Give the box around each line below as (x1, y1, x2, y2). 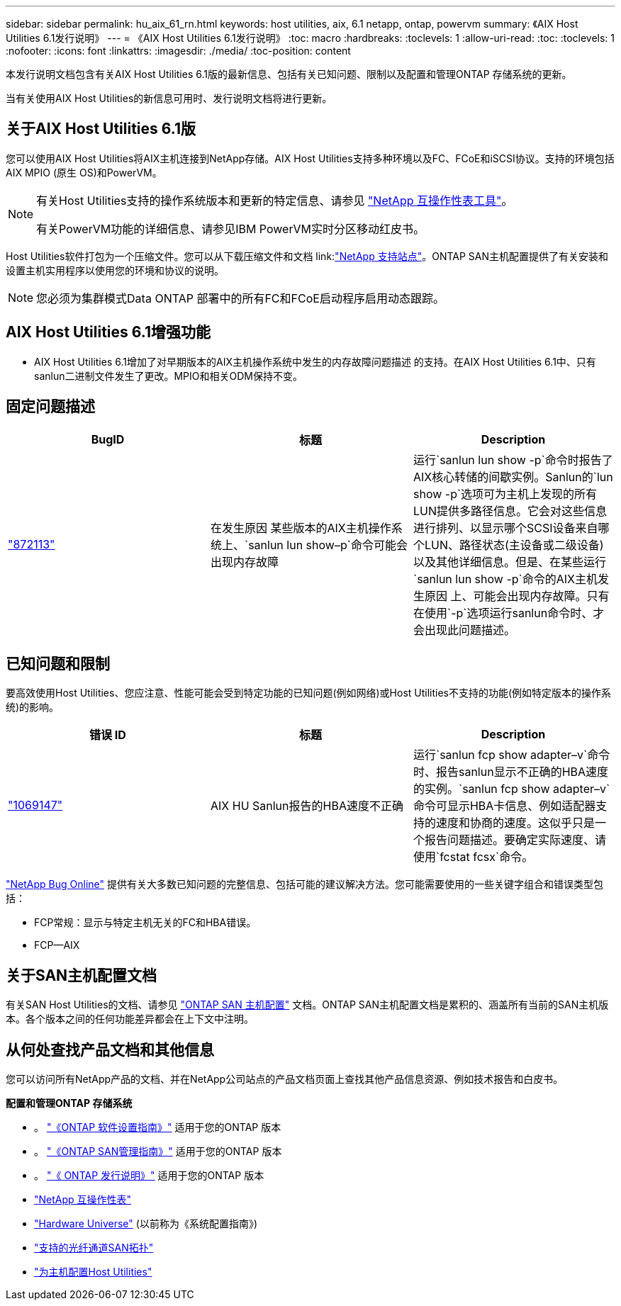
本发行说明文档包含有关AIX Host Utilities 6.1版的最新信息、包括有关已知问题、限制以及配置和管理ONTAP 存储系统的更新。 (6, 68, 572, 80)
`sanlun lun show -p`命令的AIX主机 (413, 571, 598, 586)
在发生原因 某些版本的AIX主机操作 (210, 520, 391, 535)
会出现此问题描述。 (413, 622, 515, 637)
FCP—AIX (34, 939, 80, 952)
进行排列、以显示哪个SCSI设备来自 (413, 520, 598, 535)
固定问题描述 (6, 398, 95, 416)
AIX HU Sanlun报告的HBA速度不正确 (210, 799, 403, 814)
